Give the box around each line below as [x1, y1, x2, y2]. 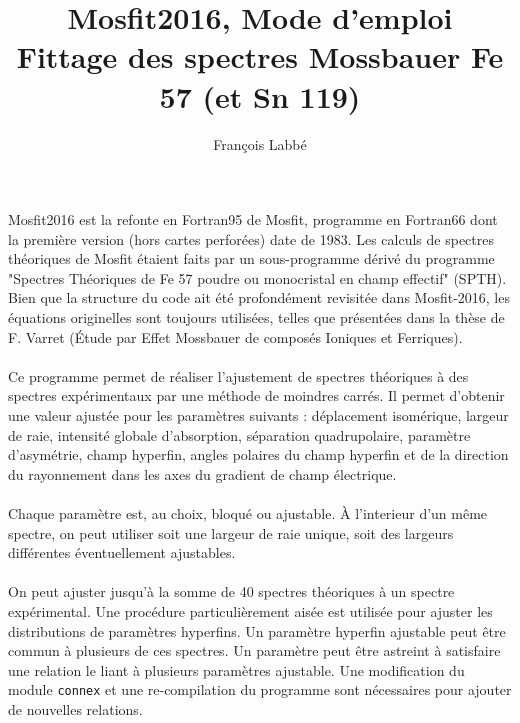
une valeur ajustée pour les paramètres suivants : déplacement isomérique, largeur [8, 405, 509, 426]
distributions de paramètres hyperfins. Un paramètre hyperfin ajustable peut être [8, 620, 506, 641]
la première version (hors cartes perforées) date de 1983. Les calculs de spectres [8, 228, 494, 249]
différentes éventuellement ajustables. [8, 542, 236, 563]
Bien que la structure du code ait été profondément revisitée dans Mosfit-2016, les [8, 287, 510, 308]
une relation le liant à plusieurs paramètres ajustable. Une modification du [8, 659, 465, 680]
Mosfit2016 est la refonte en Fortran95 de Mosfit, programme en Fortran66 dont [8, 209, 498, 230]
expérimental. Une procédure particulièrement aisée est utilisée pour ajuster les [8, 600, 493, 621]
